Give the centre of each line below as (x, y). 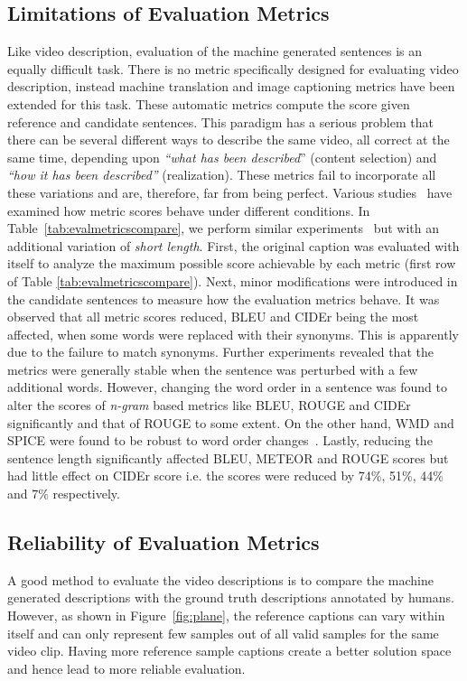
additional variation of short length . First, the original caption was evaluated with (233, 245)
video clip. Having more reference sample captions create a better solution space (229, 651)
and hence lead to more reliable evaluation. (126, 668)
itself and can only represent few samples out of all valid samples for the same (223, 633)
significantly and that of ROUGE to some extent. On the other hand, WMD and (231, 422)
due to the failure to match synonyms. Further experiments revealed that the (220, 352)
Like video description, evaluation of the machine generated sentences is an (215, 51)
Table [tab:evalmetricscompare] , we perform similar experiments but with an (224, 228)
